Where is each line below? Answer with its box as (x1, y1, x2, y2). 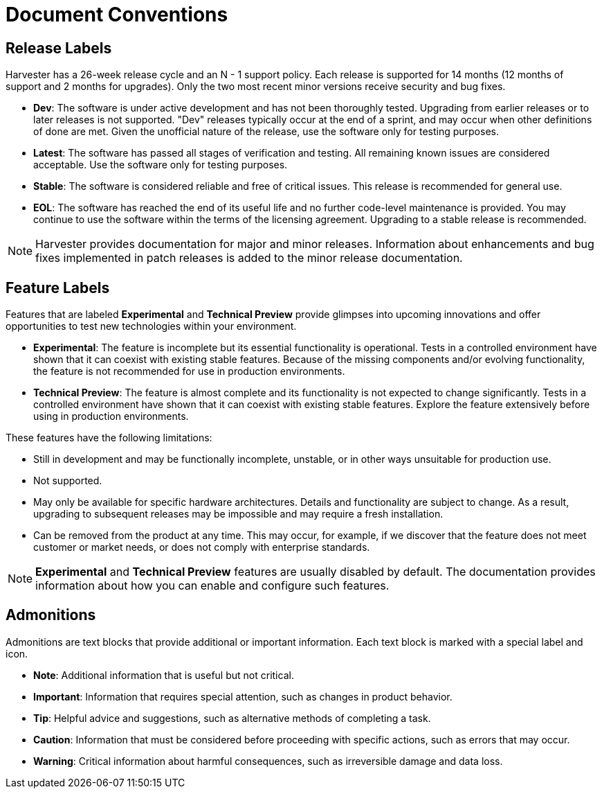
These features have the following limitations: (6, 432, 212, 444)
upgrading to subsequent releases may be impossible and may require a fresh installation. (33, 508, 444, 520)
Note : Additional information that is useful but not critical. (33, 669, 294, 681)
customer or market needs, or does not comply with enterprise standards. (33, 541, 370, 554)
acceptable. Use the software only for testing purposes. (33, 159, 288, 171)
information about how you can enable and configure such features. (35, 579, 390, 593)
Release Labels (6, 39, 112, 57)
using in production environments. (33, 410, 189, 423)
